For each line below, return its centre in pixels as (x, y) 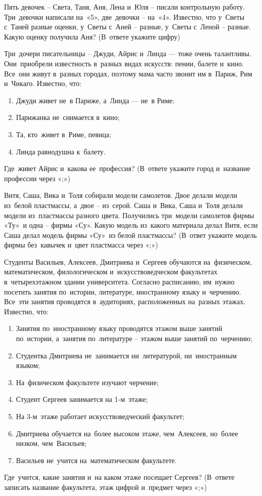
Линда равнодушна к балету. (61, 151)
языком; (28, 365)
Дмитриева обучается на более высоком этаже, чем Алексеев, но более (127, 433)
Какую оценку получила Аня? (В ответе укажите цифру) (92, 36)
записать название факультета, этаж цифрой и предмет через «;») (105, 487)
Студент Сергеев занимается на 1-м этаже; (82, 399)
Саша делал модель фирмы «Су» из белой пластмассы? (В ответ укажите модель (130, 235)
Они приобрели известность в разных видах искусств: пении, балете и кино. (124, 63)
